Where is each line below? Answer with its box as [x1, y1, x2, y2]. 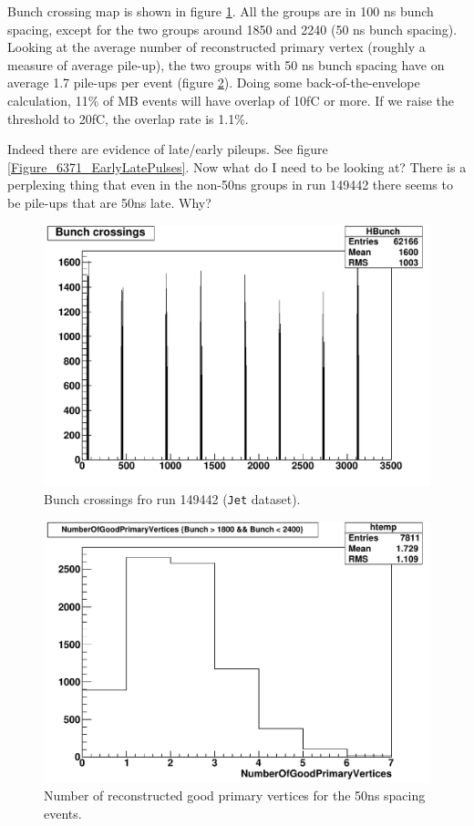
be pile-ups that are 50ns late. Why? [7, 192, 211, 212]
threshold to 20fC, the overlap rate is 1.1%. [7, 108, 249, 128]
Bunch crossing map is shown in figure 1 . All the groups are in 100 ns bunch [7, 2, 434, 20]
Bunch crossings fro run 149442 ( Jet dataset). [44, 490, 301, 509]
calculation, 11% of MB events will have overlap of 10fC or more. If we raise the [7, 90, 455, 109]
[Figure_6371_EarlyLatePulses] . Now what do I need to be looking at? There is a [7, 157, 467, 176]
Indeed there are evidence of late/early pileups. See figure [7, 139, 328, 159]
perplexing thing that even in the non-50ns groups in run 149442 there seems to [7, 175, 453, 194]
